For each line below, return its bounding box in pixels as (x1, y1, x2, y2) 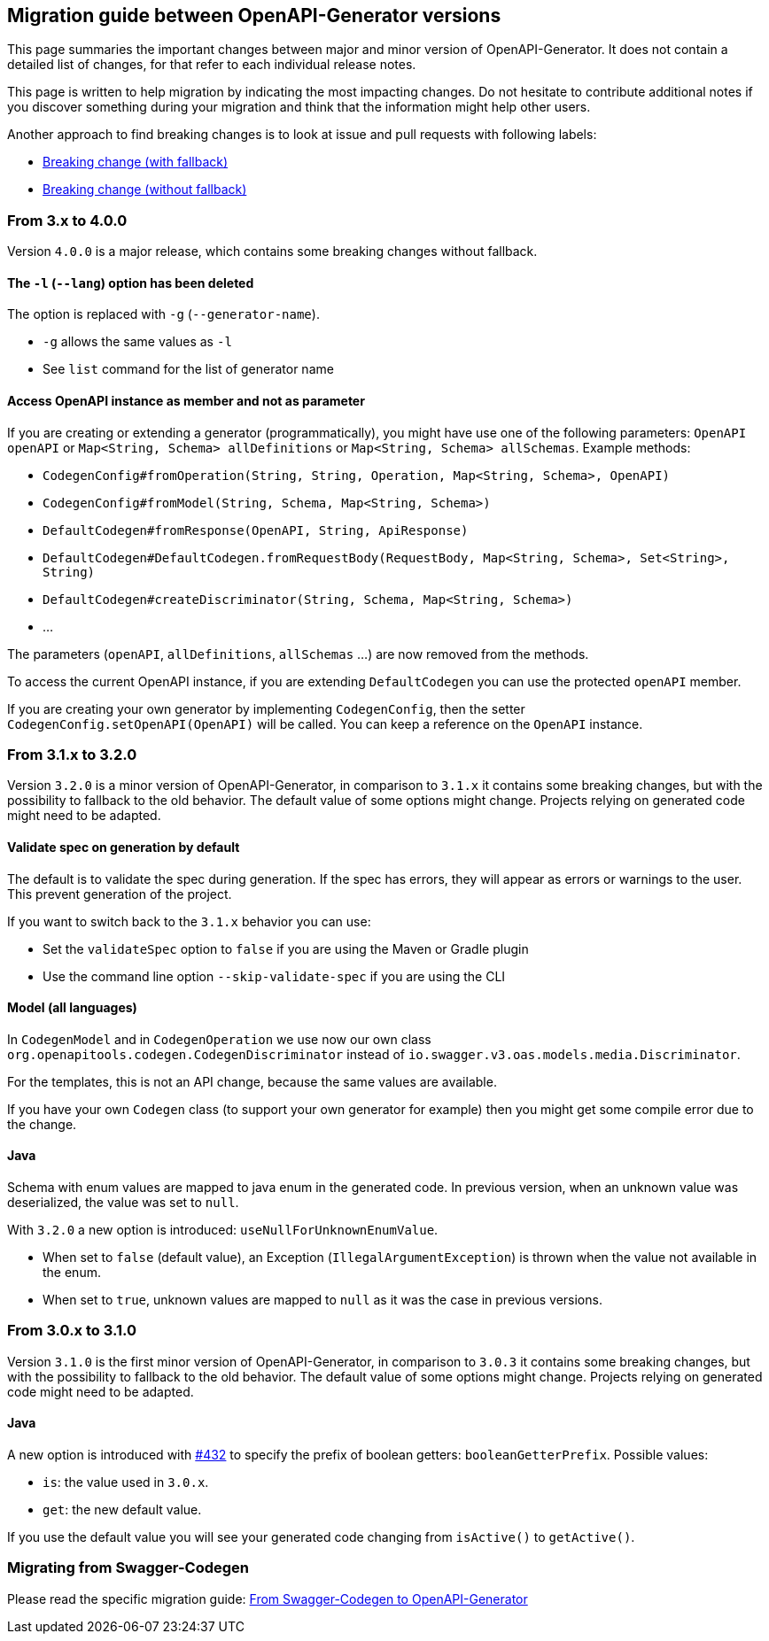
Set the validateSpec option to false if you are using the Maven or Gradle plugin (43, 940, 529, 956)
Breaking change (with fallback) (43, 154, 229, 170)
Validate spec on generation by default (7, 839, 240, 855)
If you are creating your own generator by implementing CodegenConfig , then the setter (7, 701, 525, 716)
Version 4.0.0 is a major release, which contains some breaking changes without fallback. (7, 244, 538, 259)
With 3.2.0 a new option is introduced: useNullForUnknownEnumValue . (7, 1222, 439, 1238)
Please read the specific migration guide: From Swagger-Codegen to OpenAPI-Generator (7, 1591, 528, 1606)
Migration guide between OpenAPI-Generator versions (7, 4, 501, 27)
